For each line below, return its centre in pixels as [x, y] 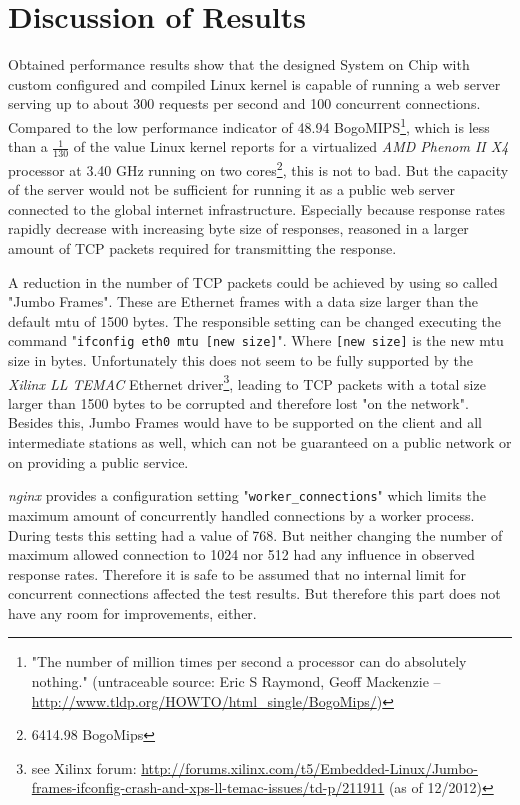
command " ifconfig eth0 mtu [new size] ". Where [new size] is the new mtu [256, 340]
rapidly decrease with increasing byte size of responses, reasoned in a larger [238, 228]
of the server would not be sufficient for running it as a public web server [231, 189]
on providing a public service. [98, 461]
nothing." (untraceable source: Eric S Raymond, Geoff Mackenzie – [236, 681]
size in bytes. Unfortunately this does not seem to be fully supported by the [240, 360]
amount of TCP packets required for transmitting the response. [202, 248]
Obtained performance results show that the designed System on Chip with [239, 64]
